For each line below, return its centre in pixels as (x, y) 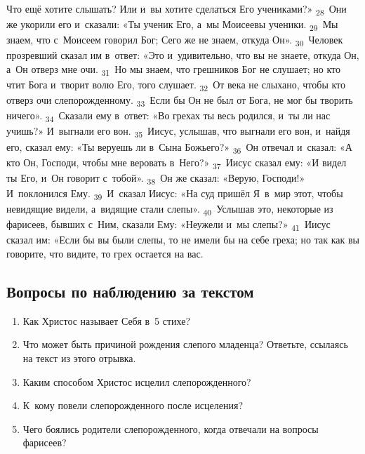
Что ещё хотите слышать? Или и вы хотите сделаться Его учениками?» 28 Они (177, 9)
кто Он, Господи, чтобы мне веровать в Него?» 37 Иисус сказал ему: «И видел (177, 163)
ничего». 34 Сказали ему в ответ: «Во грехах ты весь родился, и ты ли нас (168, 116)
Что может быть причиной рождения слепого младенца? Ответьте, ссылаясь (185, 344)
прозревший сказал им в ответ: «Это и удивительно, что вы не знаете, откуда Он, (183, 55)
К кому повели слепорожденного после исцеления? (133, 405)
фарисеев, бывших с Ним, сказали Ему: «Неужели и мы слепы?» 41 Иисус (168, 225)
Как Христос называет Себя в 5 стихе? (107, 320)
